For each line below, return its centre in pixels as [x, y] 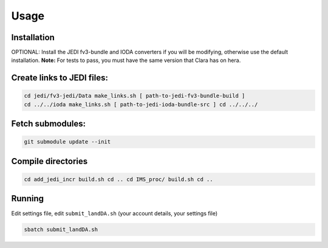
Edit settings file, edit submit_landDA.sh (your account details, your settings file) [114, 213]
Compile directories [50, 161]
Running [28, 198]
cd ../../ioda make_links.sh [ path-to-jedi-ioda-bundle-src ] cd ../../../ [141, 104]
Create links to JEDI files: [60, 78]
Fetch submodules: [49, 124]
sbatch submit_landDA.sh [61, 229]
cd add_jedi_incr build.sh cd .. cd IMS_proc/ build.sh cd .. [118, 180]
